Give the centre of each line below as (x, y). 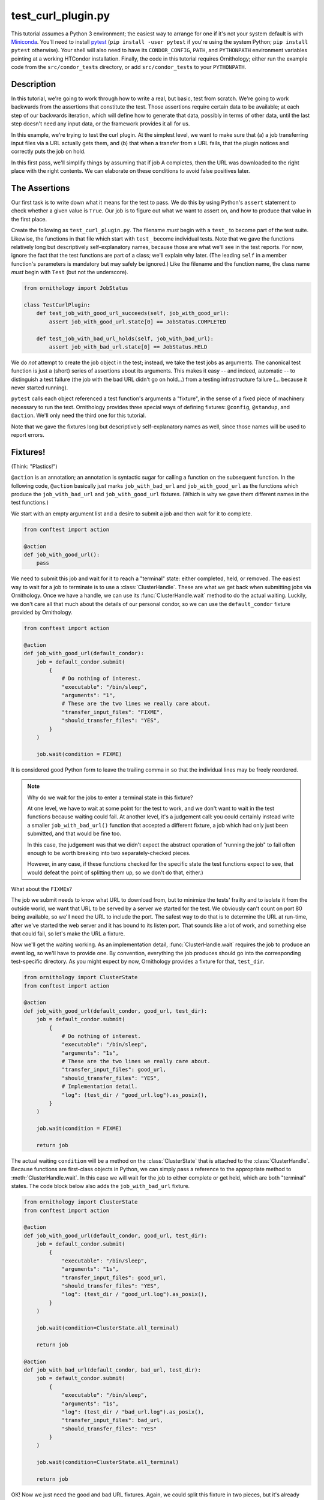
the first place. (29, 219)
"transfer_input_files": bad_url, (112, 1420)
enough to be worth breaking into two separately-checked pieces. (109, 853)
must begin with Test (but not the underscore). (70, 272)
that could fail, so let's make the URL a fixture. (68, 934)
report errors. (28, 435)
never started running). (40, 388)
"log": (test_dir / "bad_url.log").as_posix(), (133, 1412)
